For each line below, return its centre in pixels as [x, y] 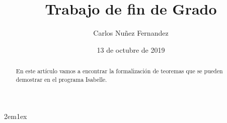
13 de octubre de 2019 [131, 49]
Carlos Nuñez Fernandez [131, 33]
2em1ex [16, 116]
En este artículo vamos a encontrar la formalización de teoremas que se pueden [119, 71]
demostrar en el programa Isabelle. [61, 79]
